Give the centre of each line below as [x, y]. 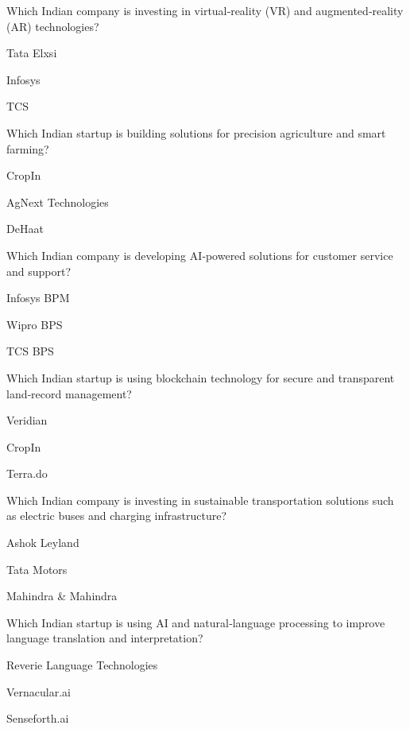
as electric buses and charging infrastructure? [117, 516]
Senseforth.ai [38, 718]
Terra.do [27, 473]
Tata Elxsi [32, 53]
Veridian [27, 420]
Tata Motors [37, 569]
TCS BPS [30, 351]
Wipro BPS [35, 324]
